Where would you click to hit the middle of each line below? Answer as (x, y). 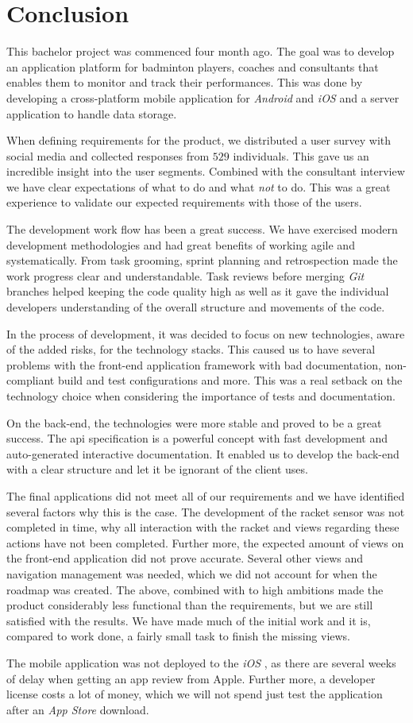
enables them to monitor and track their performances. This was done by (185, 82)
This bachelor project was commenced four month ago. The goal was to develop (201, 51)
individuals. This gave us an (301, 155)
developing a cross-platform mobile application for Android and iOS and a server (203, 97)
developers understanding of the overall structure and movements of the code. (196, 307)
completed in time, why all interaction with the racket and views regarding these (203, 527)
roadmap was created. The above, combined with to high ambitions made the (195, 589)
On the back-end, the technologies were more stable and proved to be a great (194, 422)
